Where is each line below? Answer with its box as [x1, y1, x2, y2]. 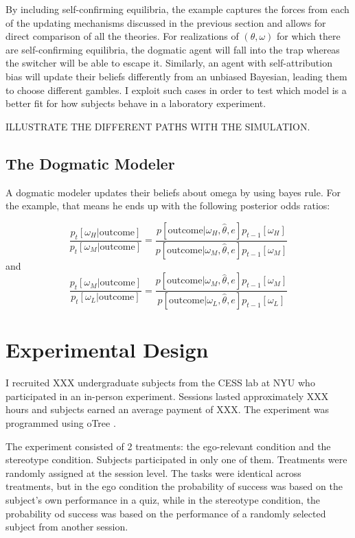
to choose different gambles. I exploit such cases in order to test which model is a [5, 82, 347, 97]
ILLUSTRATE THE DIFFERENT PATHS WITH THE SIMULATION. [5, 119, 310, 133]
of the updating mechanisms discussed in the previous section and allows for [5, 15, 326, 30]
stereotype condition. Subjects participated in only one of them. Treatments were [5, 452, 347, 467]
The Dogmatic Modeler [5, 152, 175, 174]
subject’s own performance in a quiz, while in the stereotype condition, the [5, 492, 321, 506]
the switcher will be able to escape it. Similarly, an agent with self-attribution [5, 56, 332, 70]
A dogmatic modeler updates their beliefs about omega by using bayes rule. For [5, 185, 341, 199]
